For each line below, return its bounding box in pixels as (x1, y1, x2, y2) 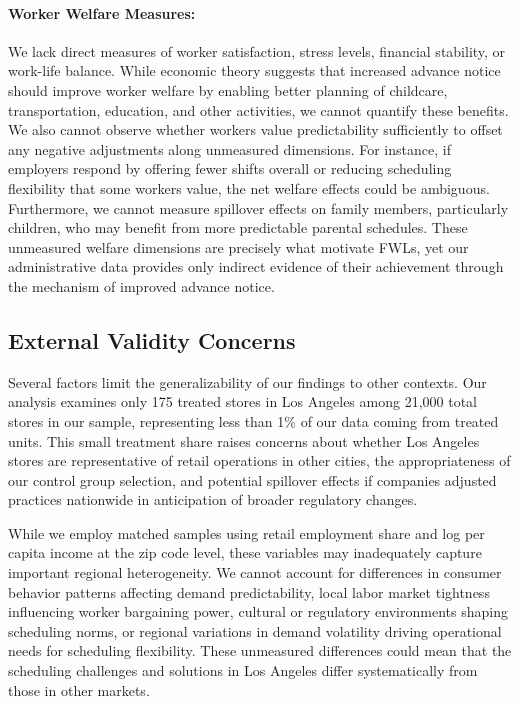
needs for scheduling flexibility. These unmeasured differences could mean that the (8, 640, 512, 661)
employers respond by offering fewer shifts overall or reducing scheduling (8, 158, 452, 179)
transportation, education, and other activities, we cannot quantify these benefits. (8, 99, 509, 120)
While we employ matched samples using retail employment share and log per (8, 522, 485, 543)
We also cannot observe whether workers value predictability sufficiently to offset (8, 119, 503, 140)
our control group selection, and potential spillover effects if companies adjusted (8, 469, 497, 490)
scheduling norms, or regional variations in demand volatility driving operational (8, 620, 502, 641)
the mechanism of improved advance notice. (8, 275, 275, 296)
